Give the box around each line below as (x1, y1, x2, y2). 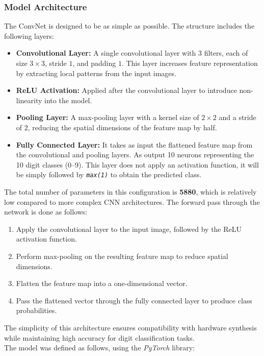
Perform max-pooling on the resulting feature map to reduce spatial (16, 250, 228, 261)
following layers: (4, 30, 54, 41)
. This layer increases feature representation (121, 58, 258, 68)
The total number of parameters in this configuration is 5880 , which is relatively (4, 186, 257, 197)
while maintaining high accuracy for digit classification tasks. (4, 332, 195, 343)
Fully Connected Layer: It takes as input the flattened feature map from (16, 139, 253, 150)
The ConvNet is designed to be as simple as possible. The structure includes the (4, 20, 255, 31)
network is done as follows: (4, 206, 88, 217)
